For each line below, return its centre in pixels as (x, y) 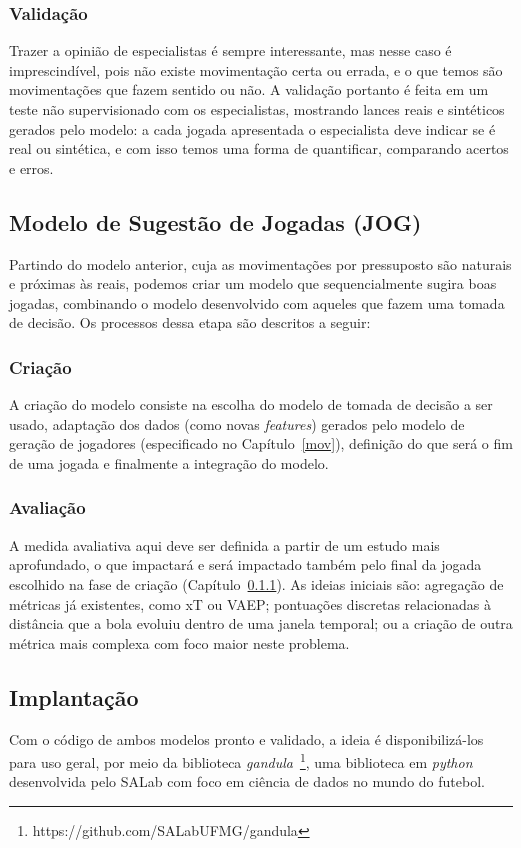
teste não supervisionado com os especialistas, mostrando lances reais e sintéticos (257, 109)
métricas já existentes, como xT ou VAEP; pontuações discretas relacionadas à (250, 603)
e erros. (31, 167)
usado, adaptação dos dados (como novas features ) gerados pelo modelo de (237, 423)
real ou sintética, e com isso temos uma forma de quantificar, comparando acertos (259, 148)
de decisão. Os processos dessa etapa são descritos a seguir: (190, 322)
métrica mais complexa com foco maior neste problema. (179, 642)
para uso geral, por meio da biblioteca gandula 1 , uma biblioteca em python (241, 760)
